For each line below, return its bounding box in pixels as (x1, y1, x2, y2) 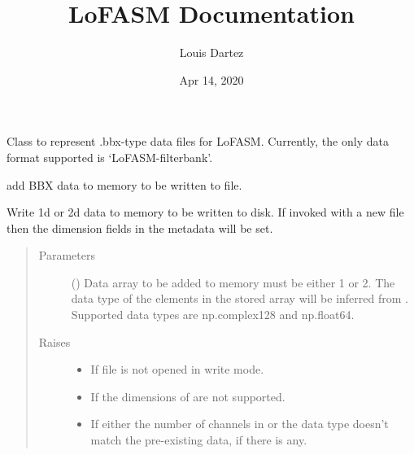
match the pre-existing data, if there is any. (90, 431, 307, 448)
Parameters (38, 247, 95, 264)
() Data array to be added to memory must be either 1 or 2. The (71, 273, 395, 291)
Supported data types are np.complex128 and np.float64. (71, 306, 355, 323)
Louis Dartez (179, 44, 244, 61)
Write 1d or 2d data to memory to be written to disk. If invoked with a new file (7, 203, 404, 221)
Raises (38, 333, 71, 350)
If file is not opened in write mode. (90, 361, 264, 378)
